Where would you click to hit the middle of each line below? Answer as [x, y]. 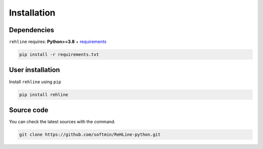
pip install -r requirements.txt [59, 55]
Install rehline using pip [35, 82]
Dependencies [32, 30]
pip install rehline [44, 94]
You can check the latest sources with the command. [62, 122]
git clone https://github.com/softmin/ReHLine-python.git [90, 135]
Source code [29, 110]
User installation [35, 70]
